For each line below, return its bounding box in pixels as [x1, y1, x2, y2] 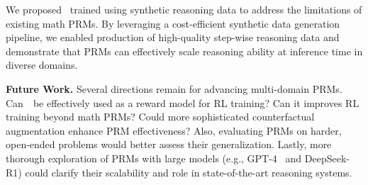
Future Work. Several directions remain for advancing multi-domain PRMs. [6, 81, 342, 96]
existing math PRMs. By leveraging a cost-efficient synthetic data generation [6, 16, 340, 30]
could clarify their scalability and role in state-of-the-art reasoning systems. [25, 164, 352, 179]
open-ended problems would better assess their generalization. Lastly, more [6, 137, 332, 152]
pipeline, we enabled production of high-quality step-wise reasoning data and [6, 30, 340, 45]
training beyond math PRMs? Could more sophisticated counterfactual [6, 109, 315, 124]
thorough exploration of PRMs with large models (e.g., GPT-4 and [6, 150, 302, 165]
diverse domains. [6, 57, 78, 72]
